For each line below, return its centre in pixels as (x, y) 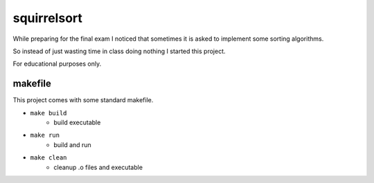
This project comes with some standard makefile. (83, 100)
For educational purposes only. (57, 64)
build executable (77, 123)
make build (48, 113)
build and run (72, 144)
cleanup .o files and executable (98, 167)
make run (45, 135)
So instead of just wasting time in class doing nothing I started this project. (119, 51)
